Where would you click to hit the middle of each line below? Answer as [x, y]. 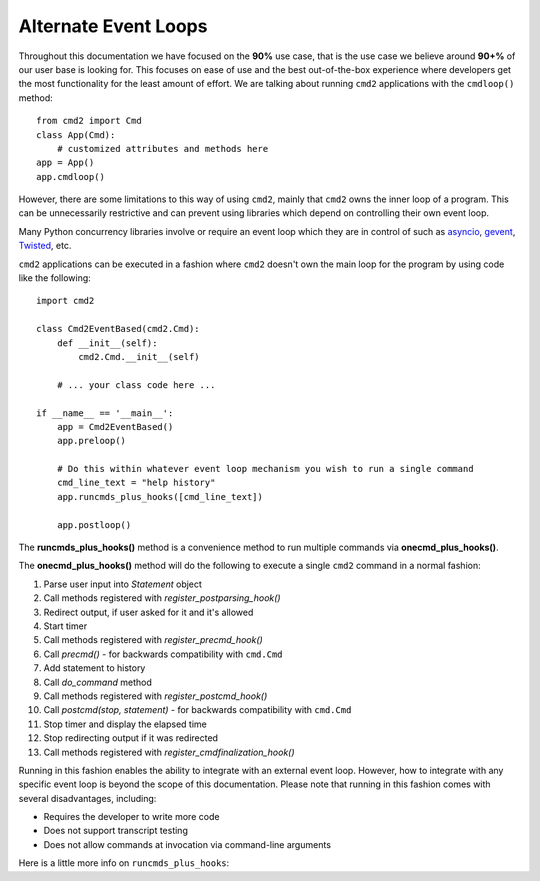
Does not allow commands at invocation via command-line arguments [187, 844]
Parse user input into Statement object [122, 584]
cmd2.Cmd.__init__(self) [139, 356]
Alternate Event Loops [113, 26]
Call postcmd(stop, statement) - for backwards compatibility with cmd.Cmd [197, 710]
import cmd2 [65, 301]
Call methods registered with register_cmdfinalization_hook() [169, 752]
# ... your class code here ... [136, 384]
